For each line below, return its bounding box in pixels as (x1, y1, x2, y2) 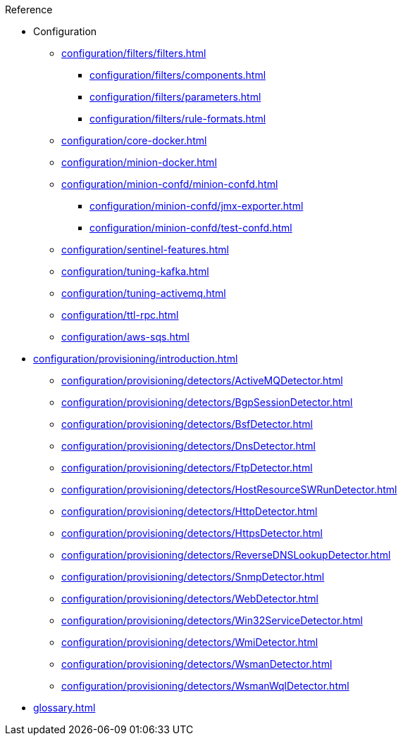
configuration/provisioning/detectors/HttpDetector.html (61, 505, 318, 517)
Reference (5, 4, 53, 15)
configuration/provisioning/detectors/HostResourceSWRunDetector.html (61, 483, 397, 495)
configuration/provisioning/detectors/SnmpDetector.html (61, 571, 325, 583)
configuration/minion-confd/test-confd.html (89, 222, 292, 234)
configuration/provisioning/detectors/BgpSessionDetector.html (61, 396, 353, 408)
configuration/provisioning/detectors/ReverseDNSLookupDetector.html (61, 549, 391, 561)
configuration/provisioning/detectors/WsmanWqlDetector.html (61, 680, 349, 692)
